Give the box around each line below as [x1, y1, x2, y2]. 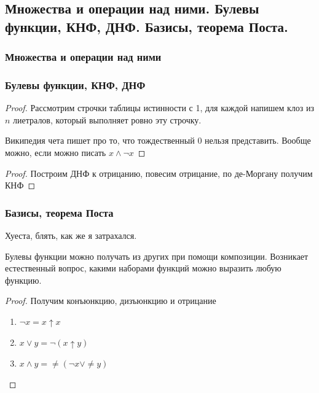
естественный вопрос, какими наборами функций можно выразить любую [5, 262, 282, 274]
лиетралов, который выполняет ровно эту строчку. [13, 113, 202, 126]
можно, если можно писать [5, 146, 106, 159]
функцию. [5, 273, 42, 286]
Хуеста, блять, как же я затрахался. [5, 229, 137, 242]
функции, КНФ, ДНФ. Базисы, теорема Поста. [5, 17, 288, 36]
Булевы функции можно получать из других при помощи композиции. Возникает [5, 249, 309, 262]
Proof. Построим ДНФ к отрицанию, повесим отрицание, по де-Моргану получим [5, 166, 313, 179]
